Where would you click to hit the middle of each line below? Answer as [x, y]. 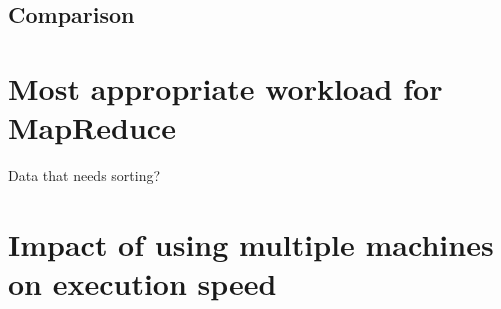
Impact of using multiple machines [251, 243]
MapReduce [92, 127]
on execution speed [142, 283]
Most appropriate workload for [225, 87]
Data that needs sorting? [84, 175]
